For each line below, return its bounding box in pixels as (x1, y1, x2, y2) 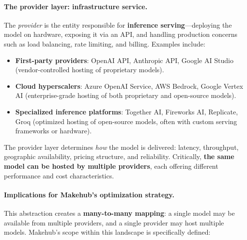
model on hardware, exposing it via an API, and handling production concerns (4, 29, 238, 39)
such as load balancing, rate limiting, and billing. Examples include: (4, 38, 205, 48)
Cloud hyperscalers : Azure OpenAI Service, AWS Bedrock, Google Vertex (15, 80, 243, 91)
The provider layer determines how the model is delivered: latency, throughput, (4, 142, 239, 152)
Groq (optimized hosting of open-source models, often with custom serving (15, 116, 237, 126)
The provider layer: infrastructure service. (4, 1, 148, 11)
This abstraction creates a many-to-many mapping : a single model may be (4, 208, 235, 218)
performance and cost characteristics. (4, 170, 114, 180)
